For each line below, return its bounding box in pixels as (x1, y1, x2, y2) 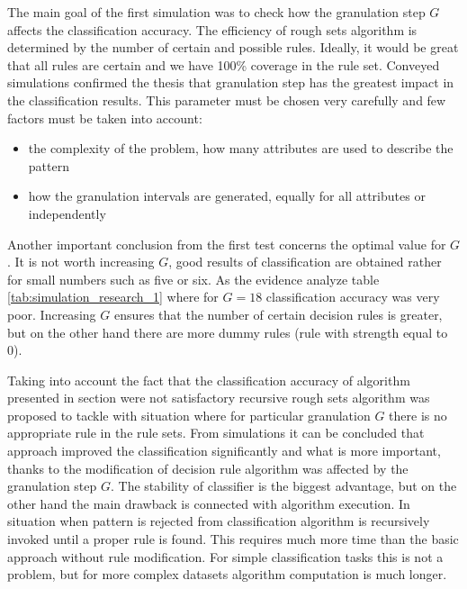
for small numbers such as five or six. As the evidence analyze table (7, 269, 380, 288)
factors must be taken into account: (7, 108, 202, 127)
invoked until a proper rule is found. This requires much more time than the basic (7, 530, 459, 548)
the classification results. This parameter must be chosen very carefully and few (7, 90, 446, 109)
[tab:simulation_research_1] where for (7, 287, 219, 306)
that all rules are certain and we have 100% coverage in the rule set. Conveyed (7, 55, 440, 74)
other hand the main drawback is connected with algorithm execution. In (7, 494, 410, 512)
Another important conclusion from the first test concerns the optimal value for (7, 234, 446, 253)
